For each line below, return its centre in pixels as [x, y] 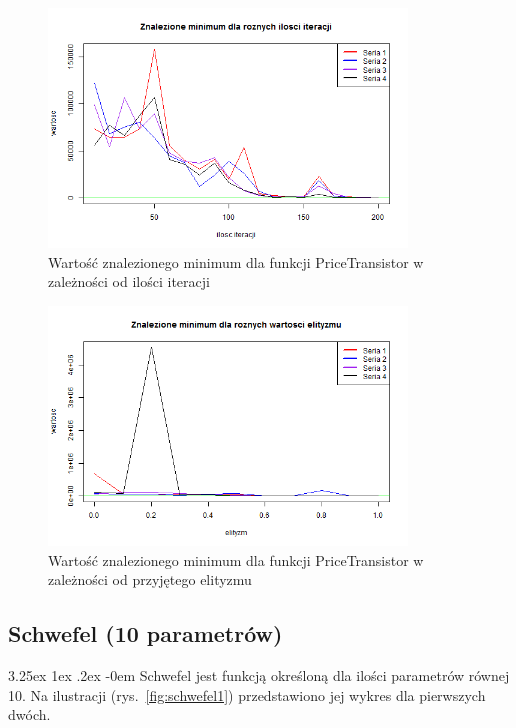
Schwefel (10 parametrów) [145, 633]
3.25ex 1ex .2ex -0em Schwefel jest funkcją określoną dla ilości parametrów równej [259, 675]
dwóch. [29, 714]
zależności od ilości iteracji [129, 281]
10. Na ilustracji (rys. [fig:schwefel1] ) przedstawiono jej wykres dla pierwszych [247, 694]
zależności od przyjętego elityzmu [150, 579]
